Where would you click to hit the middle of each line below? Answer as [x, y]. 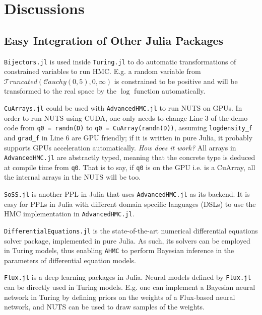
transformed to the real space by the [60, 91]
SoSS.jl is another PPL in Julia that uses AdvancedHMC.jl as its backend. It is [127, 194]
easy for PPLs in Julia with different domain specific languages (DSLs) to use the [130, 204]
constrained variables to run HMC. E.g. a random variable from [103, 71]
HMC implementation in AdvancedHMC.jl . [69, 214]
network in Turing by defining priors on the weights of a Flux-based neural [120, 297]
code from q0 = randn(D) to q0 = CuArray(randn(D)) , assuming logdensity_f [128, 128]
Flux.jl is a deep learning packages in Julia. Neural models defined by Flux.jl [128, 277]
